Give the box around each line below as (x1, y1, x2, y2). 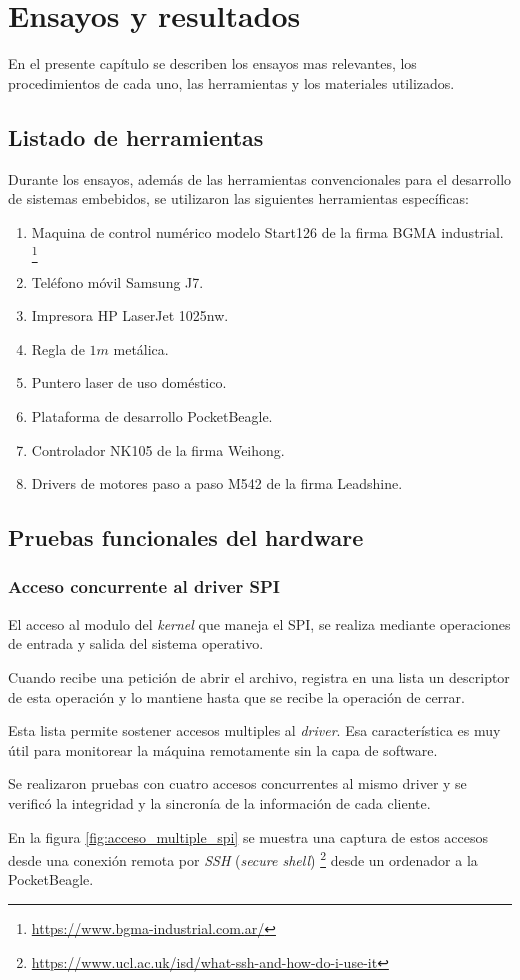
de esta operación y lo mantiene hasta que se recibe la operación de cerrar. (8, 686, 465, 707)
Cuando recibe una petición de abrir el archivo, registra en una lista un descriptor (8, 666, 510, 687)
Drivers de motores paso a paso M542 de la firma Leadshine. (31, 473, 403, 494)
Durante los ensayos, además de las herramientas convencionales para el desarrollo (8, 168, 512, 189)
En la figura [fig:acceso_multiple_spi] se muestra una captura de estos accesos (8, 826, 489, 847)
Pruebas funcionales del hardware (8, 522, 364, 553)
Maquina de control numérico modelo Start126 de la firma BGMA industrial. (31, 221, 504, 242)
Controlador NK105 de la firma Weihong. (31, 439, 285, 460)
